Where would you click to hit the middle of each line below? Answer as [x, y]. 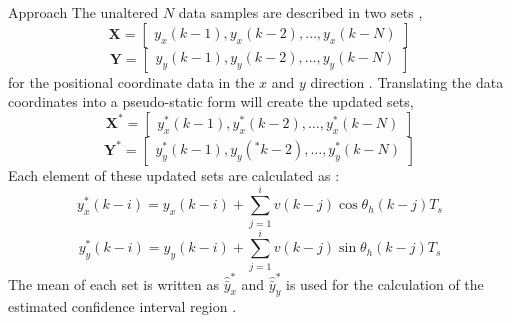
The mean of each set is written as [113, 283]
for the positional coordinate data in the [131, 81]
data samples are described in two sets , [300, 12]
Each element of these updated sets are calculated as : [174, 174]
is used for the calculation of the [385, 283]
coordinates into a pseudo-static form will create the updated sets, [211, 101]
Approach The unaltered [83, 12]
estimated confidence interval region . [122, 306]
